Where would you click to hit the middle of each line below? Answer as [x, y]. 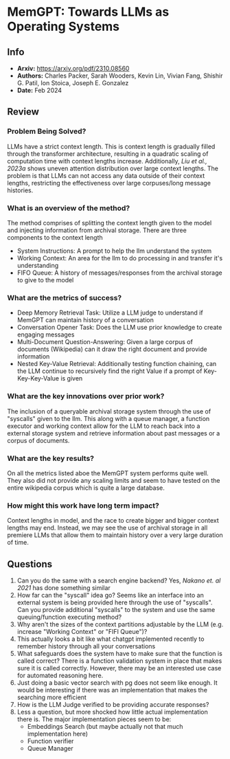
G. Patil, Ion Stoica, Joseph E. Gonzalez [73, 83]
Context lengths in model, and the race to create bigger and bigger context [113, 521]
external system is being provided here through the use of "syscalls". [115, 602]
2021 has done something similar [64, 587]
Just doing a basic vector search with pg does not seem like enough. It [117, 682]
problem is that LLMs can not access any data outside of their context [106, 175]
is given [72, 378]
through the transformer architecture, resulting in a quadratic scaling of [108, 154]
